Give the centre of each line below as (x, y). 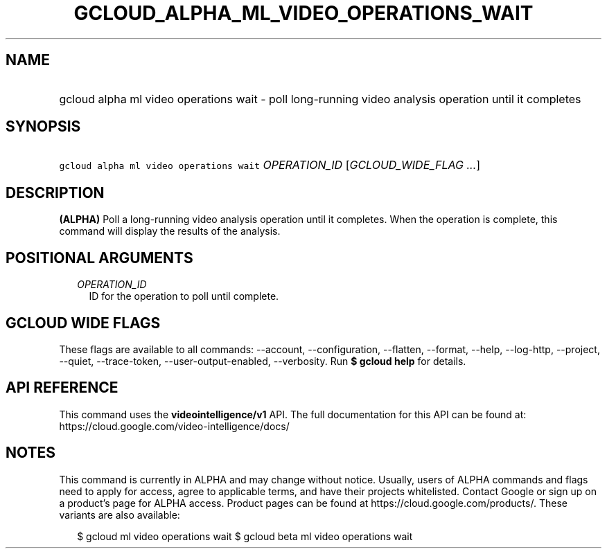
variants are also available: (120, 515)
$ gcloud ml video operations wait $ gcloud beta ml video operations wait (245, 536)
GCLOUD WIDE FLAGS (83, 323)
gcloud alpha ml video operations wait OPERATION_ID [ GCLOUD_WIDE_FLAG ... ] (270, 165)
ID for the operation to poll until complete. (184, 296)
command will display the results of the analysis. (170, 231)
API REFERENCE (62, 388)
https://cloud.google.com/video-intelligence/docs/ (174, 426)
